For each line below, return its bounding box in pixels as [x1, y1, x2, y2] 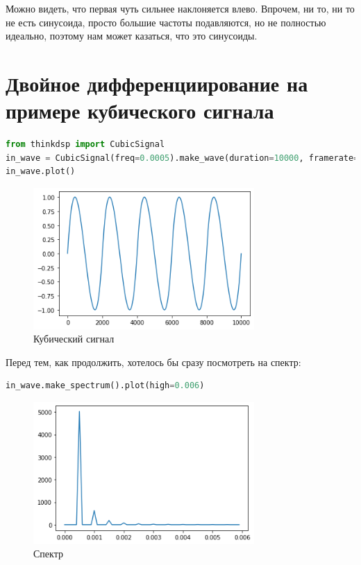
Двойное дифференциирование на [6, 69, 308, 97]
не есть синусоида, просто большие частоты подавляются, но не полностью [6, 15, 326, 29]
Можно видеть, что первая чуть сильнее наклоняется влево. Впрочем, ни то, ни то [6, 1, 355, 15]
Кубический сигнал [33, 331, 115, 346]
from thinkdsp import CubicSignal [6, 139, 165, 150]
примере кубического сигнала [6, 96, 274, 125]
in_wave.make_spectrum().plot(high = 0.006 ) [6, 381, 205, 391]
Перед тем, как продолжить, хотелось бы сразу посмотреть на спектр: [6, 354, 301, 369]
